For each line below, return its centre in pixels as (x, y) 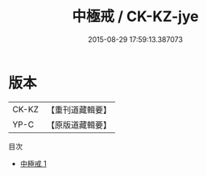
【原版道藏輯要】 (79, 124)
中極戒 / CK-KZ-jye (135, 17)
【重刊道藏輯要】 (79, 110)
